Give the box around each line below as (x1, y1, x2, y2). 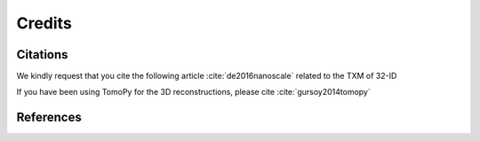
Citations (16, 47, 68, 62)
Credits (16, 13, 73, 33)
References (16, 110, 82, 125)
